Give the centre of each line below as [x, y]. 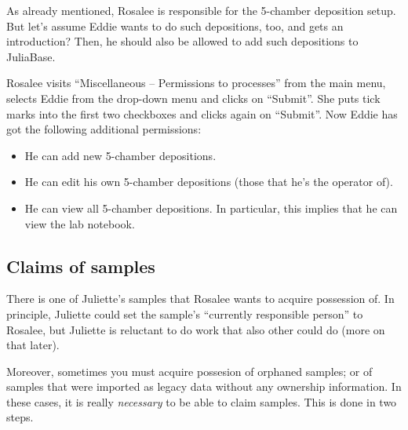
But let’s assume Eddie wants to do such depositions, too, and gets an [175, 26]
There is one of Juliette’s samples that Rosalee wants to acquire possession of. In [200, 299]
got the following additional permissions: [104, 129]
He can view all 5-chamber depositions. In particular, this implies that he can [211, 208]
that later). [33, 345]
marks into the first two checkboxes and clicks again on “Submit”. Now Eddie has [202, 113]
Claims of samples [81, 266]
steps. [20, 417]
